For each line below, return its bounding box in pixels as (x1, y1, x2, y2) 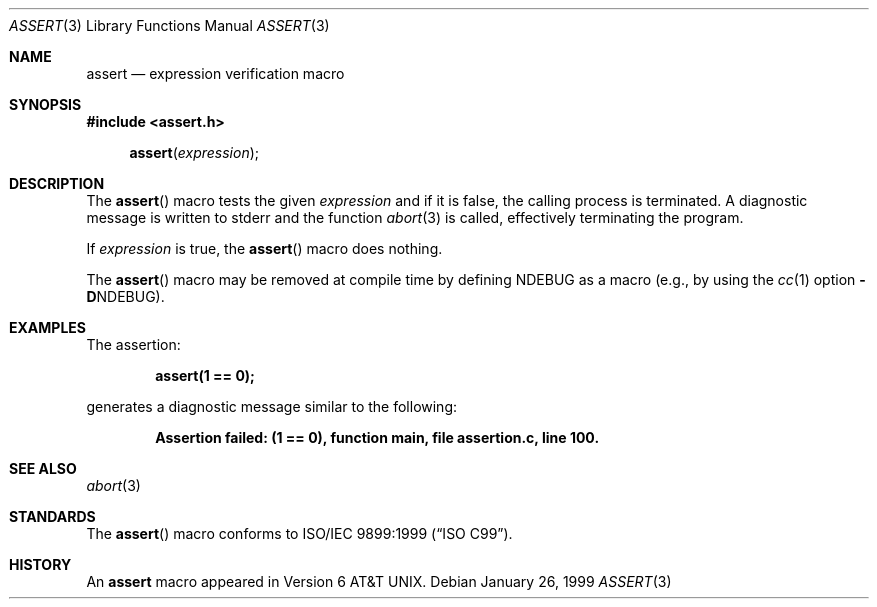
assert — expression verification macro (86, 65, 345, 82)
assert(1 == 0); (155, 367, 255, 384)
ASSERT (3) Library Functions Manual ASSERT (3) (9, 17, 330, 34)
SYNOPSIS (9, 96, 82, 113)
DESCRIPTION (9, 175, 105, 192)
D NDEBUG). (86, 288, 165, 305)
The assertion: (86, 336, 181, 353)
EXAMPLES (9, 319, 86, 336)
